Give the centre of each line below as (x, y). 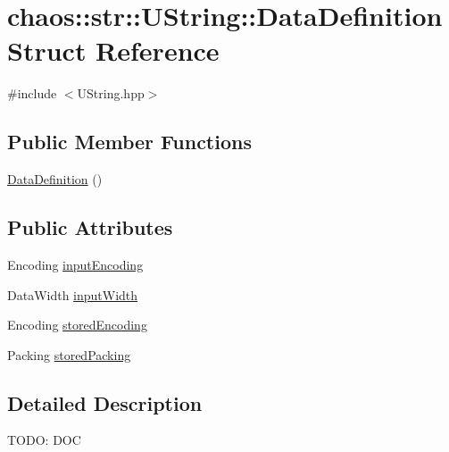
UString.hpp (111, 93)
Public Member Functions (129, 142)
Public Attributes (90, 227)
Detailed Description (105, 402)
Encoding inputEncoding (75, 264)
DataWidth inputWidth (73, 294)
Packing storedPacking (69, 354)
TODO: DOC (44, 440)
